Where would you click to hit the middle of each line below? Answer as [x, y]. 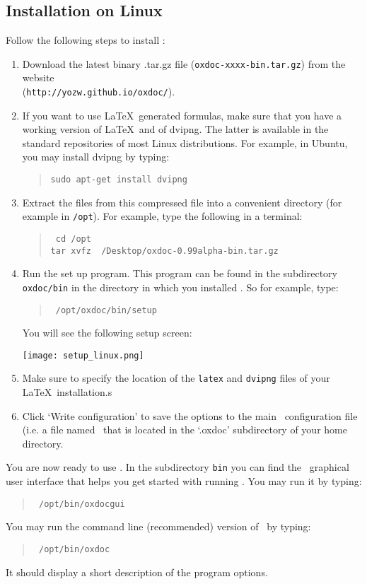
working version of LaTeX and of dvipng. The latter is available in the [175, 129]
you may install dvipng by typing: [96, 157]
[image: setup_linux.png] [83, 355]
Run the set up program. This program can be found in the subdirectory [180, 273]
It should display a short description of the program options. [137, 572]
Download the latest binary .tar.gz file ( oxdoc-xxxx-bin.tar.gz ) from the [184, 63]
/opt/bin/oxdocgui [82, 504]
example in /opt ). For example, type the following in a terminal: [162, 216]
